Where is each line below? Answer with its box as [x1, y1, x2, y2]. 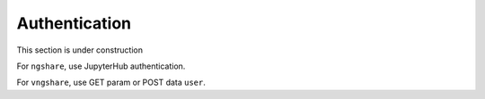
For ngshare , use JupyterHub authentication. [16, 61, 186, 71]
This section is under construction [16, 45, 144, 55]
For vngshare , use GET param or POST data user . [16, 77, 207, 88]
